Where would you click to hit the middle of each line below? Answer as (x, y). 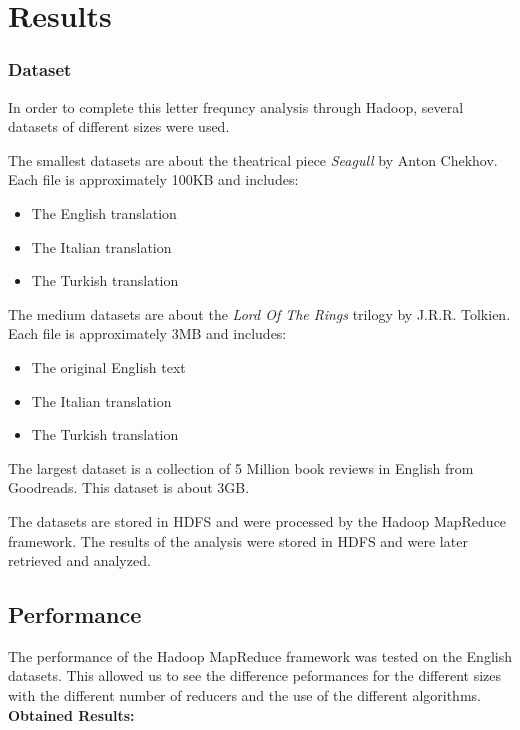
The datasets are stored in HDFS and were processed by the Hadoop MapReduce (257, 520)
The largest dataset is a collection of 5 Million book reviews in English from (241, 467)
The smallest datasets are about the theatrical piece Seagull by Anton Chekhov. (253, 159)
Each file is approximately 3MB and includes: (147, 333)
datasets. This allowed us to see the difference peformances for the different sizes (255, 675)
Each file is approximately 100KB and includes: (153, 179)
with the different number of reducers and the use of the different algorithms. (244, 695)
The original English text (108, 366)
